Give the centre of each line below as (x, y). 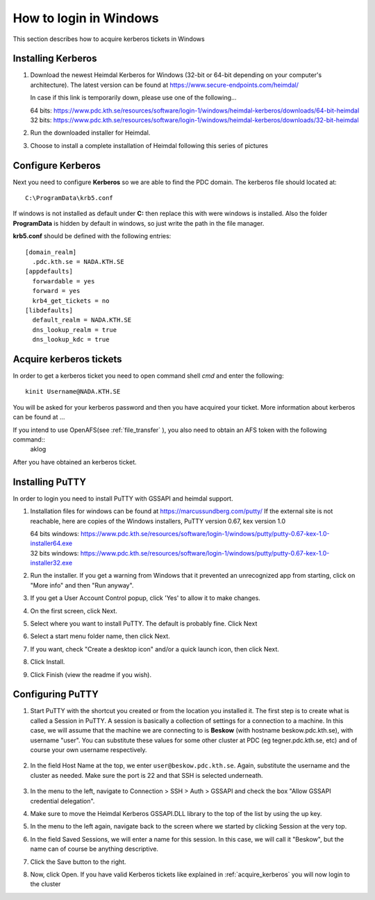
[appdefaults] (49, 272)
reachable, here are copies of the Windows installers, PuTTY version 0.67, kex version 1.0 (158, 521)
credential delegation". (62, 801)
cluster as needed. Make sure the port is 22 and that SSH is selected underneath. (147, 775)
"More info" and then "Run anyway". (82, 585)
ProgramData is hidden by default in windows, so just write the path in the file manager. (139, 223)
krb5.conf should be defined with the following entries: (92, 236)
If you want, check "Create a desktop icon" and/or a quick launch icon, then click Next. (155, 649)
